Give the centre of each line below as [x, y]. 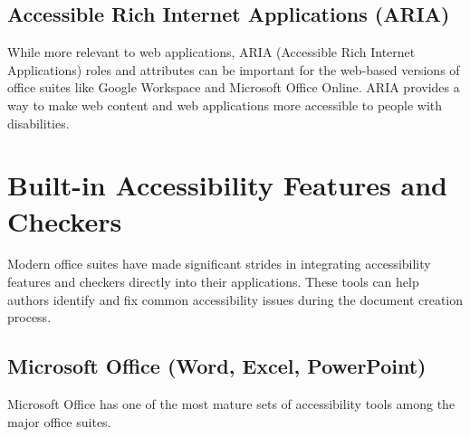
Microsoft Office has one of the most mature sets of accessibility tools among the [231, 404]
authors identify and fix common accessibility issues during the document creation [235, 299]
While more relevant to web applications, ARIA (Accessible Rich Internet [211, 52]
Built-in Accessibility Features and [227, 185]
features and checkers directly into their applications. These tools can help [213, 282]
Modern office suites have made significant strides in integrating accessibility [219, 264]
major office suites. [59, 421]
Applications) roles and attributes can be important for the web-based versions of [234, 69]
